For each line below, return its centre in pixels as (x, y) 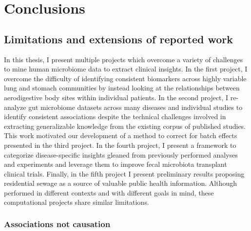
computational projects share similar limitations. (77, 202)
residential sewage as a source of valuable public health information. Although (121, 183)
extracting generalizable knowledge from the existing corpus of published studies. (125, 126)
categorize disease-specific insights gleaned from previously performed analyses (121, 154)
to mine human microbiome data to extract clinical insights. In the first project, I (126, 69)
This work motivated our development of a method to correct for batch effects (121, 135)
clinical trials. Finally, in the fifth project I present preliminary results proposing (124, 173)
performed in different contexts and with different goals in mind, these (109, 192)
